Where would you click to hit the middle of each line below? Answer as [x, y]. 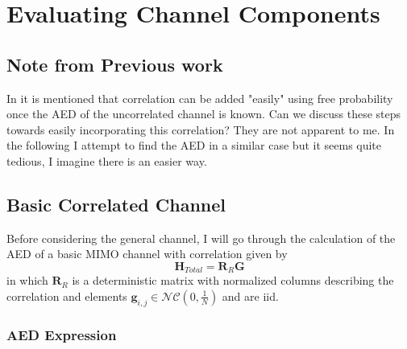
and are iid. [250, 296]
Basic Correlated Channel [116, 204]
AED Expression [62, 334]
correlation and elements [67, 296]
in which [27, 280]
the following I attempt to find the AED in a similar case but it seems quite [194, 145]
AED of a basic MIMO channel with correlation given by [147, 254]
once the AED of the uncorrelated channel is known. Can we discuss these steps [204, 114]
